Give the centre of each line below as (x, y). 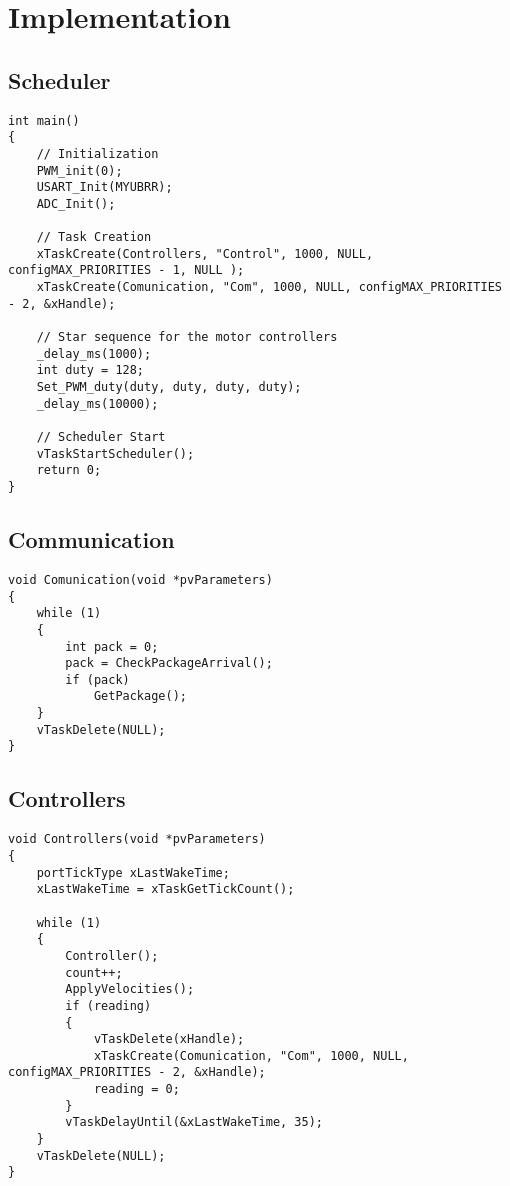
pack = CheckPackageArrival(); (169, 663)
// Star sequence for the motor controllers (187, 337)
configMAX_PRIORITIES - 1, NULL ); (126, 270)
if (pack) (97, 679)
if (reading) (108, 1005)
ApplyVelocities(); (130, 989)
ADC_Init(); (76, 203)
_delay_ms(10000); (97, 403)
